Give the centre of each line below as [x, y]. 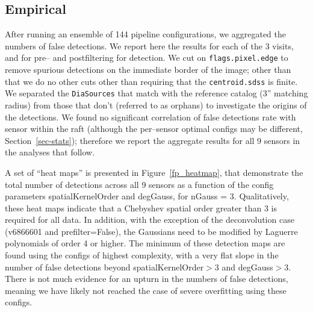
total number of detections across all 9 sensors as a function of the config [139, 184]
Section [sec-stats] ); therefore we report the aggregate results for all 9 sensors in [153, 140]
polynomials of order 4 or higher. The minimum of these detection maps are [145, 243]
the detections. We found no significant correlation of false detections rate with [150, 117]
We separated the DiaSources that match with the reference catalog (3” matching [156, 93]
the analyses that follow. [50, 152]
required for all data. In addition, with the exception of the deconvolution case [150, 220]
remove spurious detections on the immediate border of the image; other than [148, 70]
